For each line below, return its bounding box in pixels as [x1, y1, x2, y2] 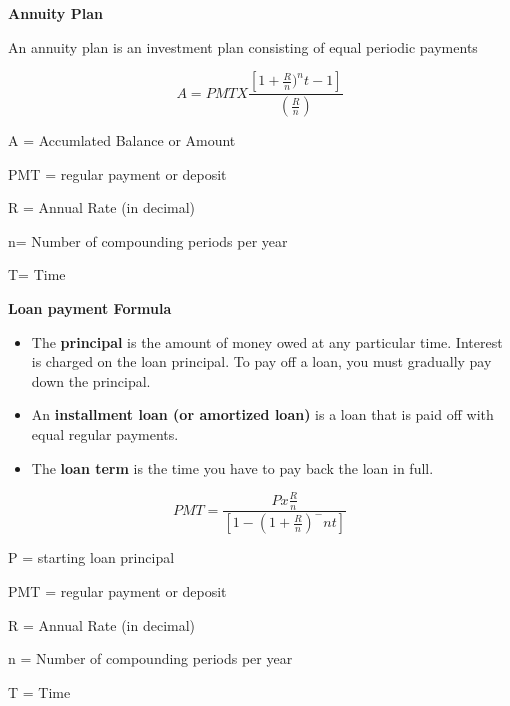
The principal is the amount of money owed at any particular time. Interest [31, 331, 503, 352]
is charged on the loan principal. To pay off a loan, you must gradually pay [31, 351, 492, 372]
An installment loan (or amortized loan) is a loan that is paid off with [31, 404, 494, 425]
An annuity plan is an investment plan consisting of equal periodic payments [8, 36, 478, 57]
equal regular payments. [31, 424, 179, 444]
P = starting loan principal [8, 547, 175, 568]
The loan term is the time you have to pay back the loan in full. [31, 457, 434, 478]
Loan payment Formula [8, 298, 172, 319]
